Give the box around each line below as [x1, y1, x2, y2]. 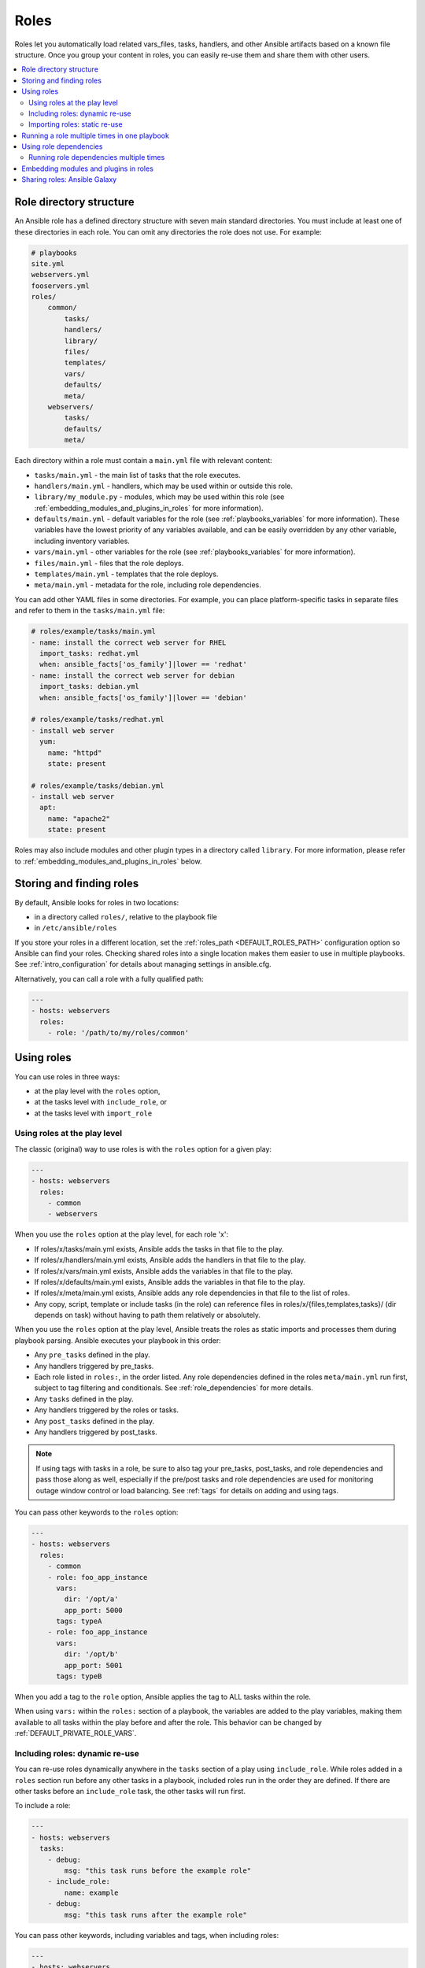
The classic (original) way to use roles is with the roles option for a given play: [14, 1144, 272, 1153]
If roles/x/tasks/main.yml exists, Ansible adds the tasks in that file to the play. [34, 1244, 284, 1253]
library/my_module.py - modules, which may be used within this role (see [34, 492, 285, 501]
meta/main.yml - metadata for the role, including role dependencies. [34, 580, 261, 590]
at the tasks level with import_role [34, 1108, 153, 1118]
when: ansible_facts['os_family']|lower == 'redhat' [39, 660, 247, 669]
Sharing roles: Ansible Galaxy [21, 175, 117, 184]
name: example [64, 1888, 119, 1897]
